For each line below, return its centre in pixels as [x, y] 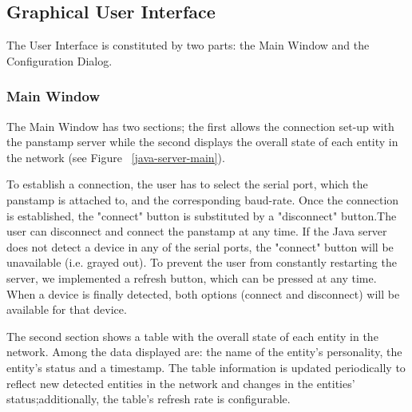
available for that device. [67, 309]
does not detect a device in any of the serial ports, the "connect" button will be [200, 246]
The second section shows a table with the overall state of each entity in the [192, 336]
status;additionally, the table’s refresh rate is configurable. [149, 399]
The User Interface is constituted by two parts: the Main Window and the [188, 45]
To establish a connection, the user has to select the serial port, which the [187, 184]
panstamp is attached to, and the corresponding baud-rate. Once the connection [203, 199]
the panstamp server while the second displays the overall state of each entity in [202, 142]
